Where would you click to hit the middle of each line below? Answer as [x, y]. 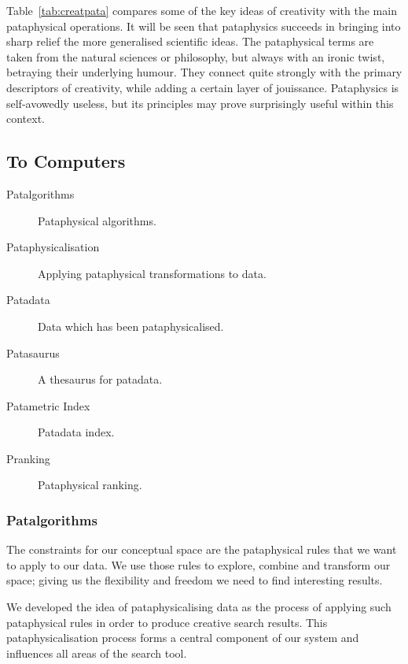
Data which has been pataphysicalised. [131, 326]
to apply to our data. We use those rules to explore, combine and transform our [198, 564]
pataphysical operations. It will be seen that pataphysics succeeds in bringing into [204, 26]
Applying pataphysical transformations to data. [152, 273]
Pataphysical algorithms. [97, 220]
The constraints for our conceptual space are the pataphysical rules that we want [202, 549]
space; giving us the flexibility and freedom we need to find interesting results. [195, 580]
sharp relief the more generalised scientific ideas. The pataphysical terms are [190, 41]
